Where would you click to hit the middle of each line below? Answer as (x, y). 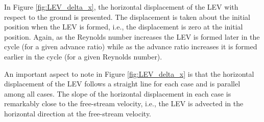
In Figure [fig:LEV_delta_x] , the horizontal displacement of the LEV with (121, 7)
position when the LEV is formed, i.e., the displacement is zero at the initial (124, 27)
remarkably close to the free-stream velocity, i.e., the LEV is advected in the (124, 103)
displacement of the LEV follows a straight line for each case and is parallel (122, 84)
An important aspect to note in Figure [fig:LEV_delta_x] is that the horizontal (129, 73)
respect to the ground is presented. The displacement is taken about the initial (127, 17)
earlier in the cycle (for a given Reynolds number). (83, 56)
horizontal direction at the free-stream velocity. (78, 113)
